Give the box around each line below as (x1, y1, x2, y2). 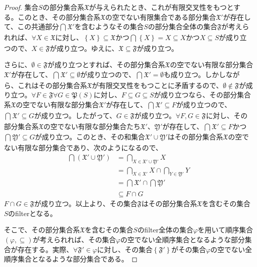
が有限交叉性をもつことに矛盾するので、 (92, 80, 223, 90)
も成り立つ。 (164, 69, 205, 79)
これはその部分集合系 (17, 80, 87, 90)
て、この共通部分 (4, 21, 59, 32)
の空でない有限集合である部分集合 (105, 11, 216, 22)
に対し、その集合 (97, 244, 153, 254)
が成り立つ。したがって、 (34, 110, 117, 120)
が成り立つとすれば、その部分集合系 (47, 59, 165, 70)
